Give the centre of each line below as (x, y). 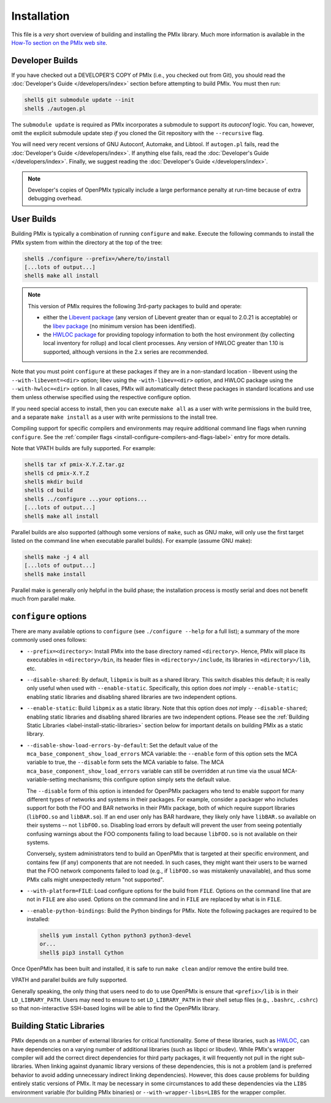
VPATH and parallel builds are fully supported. (70, 980)
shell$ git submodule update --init (79, 100)
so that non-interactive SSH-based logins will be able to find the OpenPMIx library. (116, 1008)
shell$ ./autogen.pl (55, 108)
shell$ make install (55, 574)
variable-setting (47, 779)
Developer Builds (45, 60)
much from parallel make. (44, 599)
